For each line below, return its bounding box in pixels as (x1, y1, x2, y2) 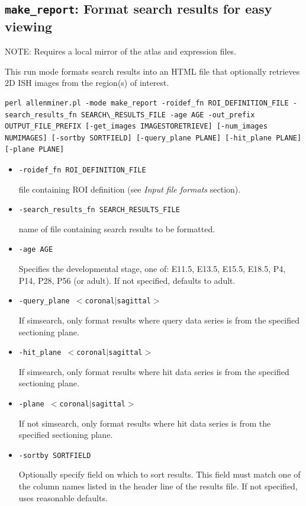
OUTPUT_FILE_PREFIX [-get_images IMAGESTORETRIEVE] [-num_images (5, 122, 268, 131)
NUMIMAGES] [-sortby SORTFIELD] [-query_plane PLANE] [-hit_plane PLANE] (5, 133, 302, 142)
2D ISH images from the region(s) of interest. (5, 76, 169, 89)
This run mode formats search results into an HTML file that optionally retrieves (5, 65, 300, 77)
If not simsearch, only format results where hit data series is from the (18, 417, 271, 429)
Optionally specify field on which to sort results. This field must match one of (18, 468, 301, 481)
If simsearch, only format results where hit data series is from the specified (18, 365, 289, 377)
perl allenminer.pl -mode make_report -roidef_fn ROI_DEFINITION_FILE (5, 98, 289, 107)
